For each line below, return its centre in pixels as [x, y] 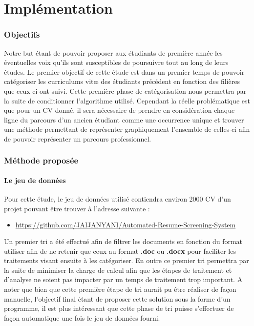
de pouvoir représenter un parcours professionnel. [78, 138]
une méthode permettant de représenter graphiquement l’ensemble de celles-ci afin [127, 129]
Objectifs [22, 34]
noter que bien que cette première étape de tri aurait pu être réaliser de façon [120, 289]
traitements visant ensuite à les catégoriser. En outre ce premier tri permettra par [127, 260]
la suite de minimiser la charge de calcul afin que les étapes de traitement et [118, 270]
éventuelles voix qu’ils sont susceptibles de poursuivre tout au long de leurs [116, 62]
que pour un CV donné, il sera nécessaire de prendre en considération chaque [119, 110]
